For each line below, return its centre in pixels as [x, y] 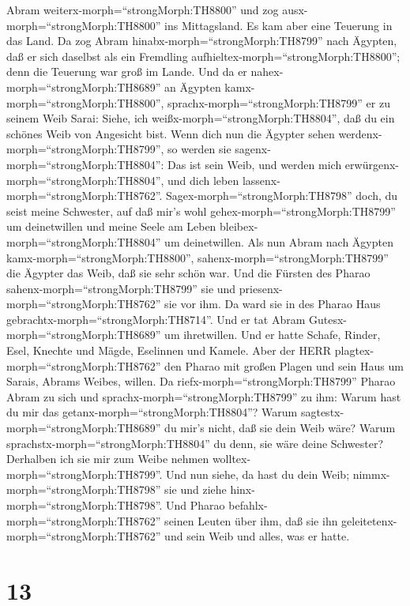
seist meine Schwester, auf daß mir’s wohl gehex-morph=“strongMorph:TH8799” [201, 211]
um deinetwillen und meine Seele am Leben [111, 226]
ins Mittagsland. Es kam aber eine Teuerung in [278, 25]
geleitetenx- [369, 520]
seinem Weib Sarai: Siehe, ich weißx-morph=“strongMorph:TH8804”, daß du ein [201, 118]
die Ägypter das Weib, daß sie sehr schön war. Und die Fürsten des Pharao [188, 273]
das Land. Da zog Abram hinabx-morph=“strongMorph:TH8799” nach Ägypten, [202, 41]
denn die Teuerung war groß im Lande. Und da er [127, 72]
